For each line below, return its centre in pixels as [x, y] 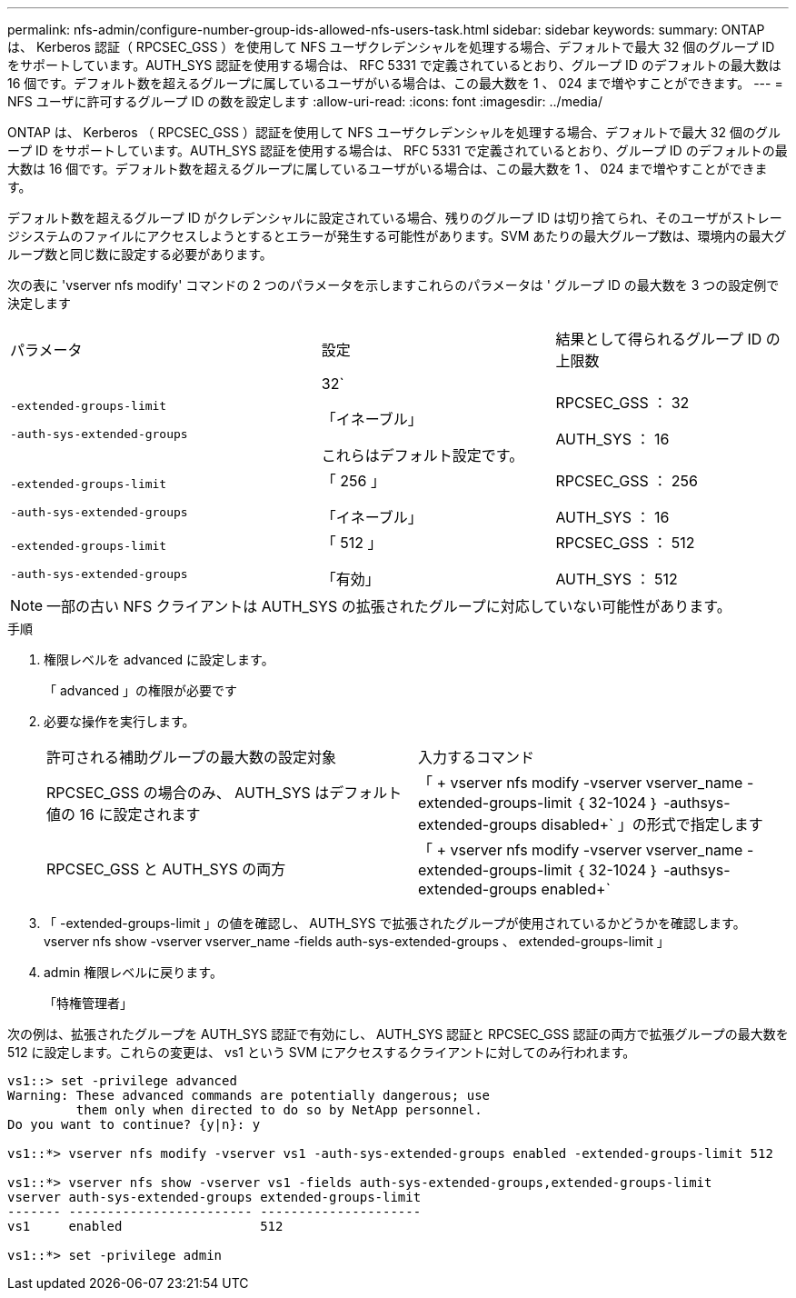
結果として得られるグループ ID [659, 339]
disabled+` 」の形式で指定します [652, 824]
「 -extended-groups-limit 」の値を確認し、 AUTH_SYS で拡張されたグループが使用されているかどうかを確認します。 [395, 923]
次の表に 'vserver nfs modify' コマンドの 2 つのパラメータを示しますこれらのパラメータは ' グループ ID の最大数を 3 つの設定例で [393, 285]
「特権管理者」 [88, 1003]
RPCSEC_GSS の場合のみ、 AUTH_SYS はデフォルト [224, 793]
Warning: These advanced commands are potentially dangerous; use [249, 1095]
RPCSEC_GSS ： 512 [625, 543]
